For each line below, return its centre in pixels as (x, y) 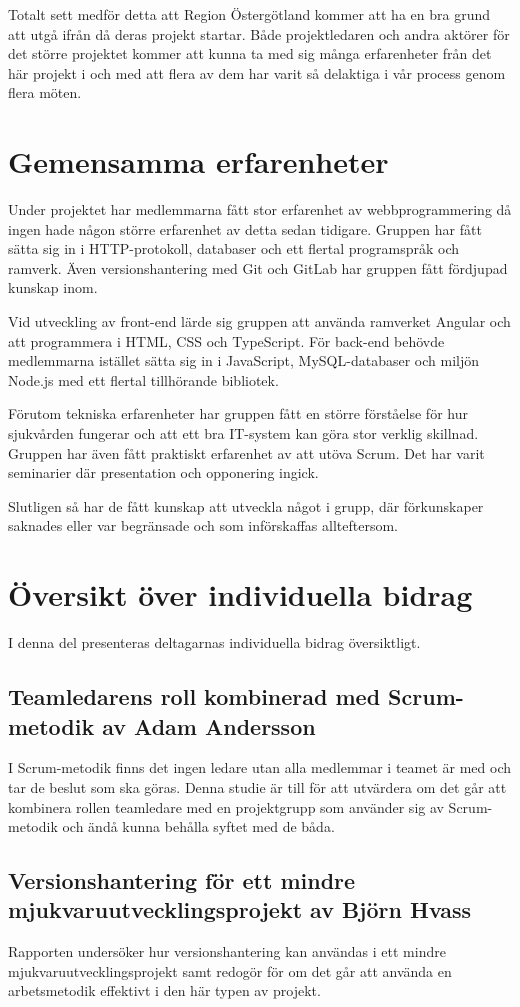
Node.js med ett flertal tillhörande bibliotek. (143, 379)
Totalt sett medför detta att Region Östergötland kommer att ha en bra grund (249, 14)
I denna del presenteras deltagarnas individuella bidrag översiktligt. (214, 642)
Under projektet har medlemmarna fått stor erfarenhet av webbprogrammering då (260, 209)
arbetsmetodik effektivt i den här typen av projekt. (164, 990)
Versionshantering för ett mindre (182, 880)
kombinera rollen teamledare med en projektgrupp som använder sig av (226, 806)
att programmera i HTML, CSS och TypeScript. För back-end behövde (226, 340)
